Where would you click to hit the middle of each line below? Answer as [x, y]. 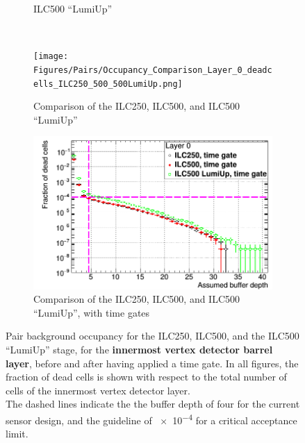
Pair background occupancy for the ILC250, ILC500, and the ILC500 [152, 336]
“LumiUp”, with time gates [92, 312]
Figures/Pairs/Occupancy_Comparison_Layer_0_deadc [153, 70]
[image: [51, 57]
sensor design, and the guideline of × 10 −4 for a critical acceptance [151, 419]
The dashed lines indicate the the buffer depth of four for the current [153, 404]
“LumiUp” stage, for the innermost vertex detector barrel [139, 350]
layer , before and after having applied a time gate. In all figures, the [152, 363]
